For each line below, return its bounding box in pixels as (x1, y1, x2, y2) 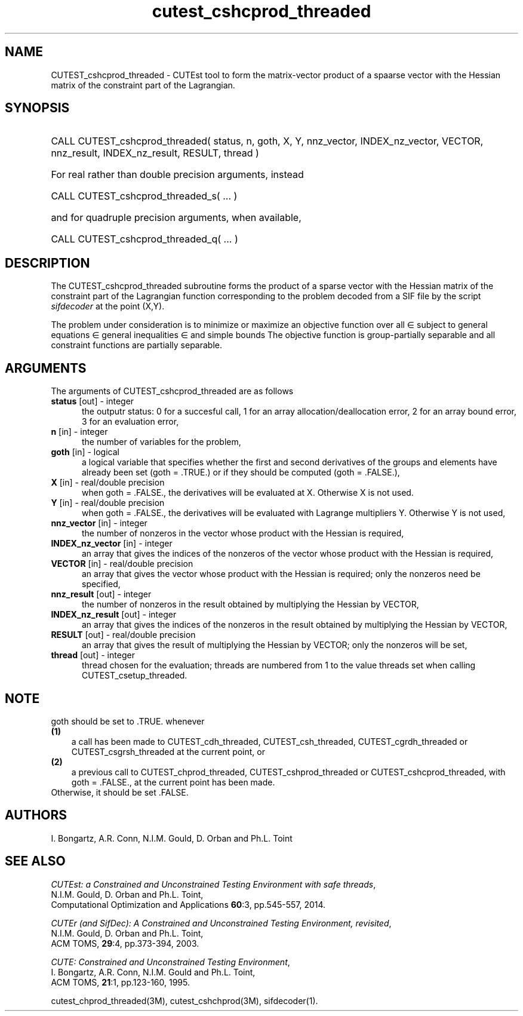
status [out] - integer (51, 396, 134, 407)
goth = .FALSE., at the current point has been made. (71, 776, 275, 787)
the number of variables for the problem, (82, 437, 241, 447)
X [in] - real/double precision (51, 477, 165, 488)
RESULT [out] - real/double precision (51, 630, 196, 640)
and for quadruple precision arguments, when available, (51, 211, 302, 224)
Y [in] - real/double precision (51, 498, 165, 508)
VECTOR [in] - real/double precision (51, 558, 193, 569)
